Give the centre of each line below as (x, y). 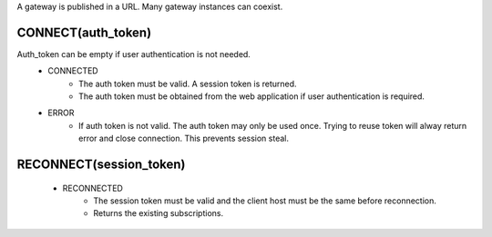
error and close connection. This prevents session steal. (184, 138)
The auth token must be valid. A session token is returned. (188, 84)
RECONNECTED (92, 188)
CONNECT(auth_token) (84, 32)
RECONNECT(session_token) (101, 165)
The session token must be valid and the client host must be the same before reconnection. (265, 201)
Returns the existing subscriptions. (158, 213)
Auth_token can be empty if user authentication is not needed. (133, 54)
